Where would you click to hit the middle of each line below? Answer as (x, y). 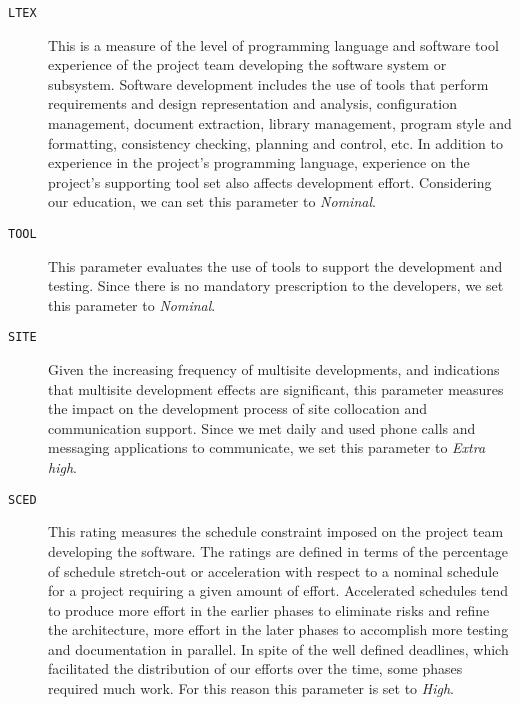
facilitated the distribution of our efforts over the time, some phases (255, 668)
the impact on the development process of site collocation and (238, 408)
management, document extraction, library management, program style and (280, 123)
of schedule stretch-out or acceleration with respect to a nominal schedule (273, 570)
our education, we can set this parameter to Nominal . (212, 201)
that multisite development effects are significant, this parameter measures (276, 388)
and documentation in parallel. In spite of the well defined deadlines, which (278, 648)
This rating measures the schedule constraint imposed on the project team (276, 531)
